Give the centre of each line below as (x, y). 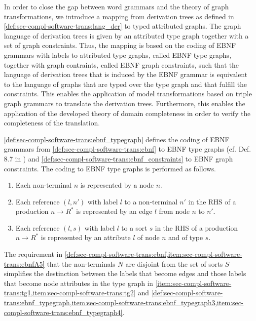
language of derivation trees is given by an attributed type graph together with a (126, 35)
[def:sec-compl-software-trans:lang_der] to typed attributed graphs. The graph (123, 26)
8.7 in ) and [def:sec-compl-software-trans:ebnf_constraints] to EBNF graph (118, 158)
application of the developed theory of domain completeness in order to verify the (127, 113)
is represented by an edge (114, 211)
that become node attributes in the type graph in (79, 283)
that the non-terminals (81, 263)
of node (148, 237)
